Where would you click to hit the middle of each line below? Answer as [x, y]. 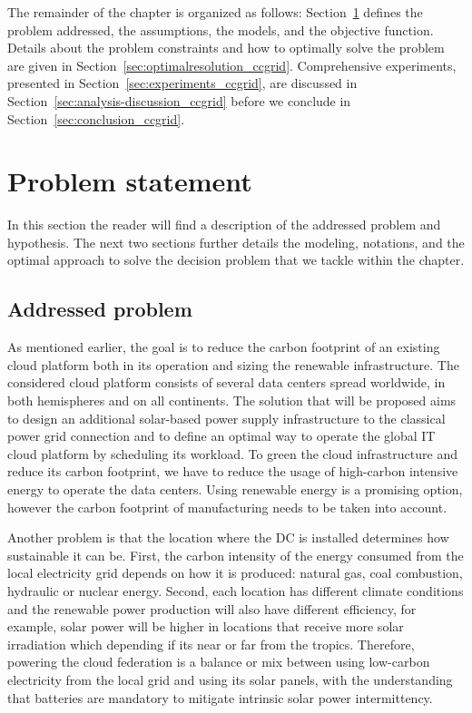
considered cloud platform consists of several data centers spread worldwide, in [226, 382]
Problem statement [130, 181]
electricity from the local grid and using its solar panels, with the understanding [230, 679]
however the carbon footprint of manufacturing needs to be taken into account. [227, 507]
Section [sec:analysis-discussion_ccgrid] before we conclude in [179, 100]
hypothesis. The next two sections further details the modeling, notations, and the [236, 242]
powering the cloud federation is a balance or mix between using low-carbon [219, 662]
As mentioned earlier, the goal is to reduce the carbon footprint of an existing [224, 347]
